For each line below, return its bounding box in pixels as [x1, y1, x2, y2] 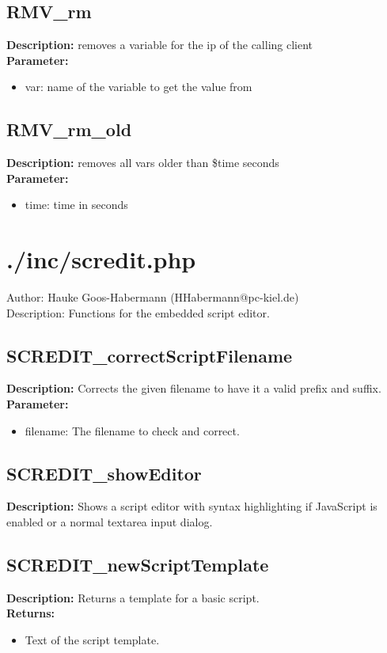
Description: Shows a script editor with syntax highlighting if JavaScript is [6, 498, 378, 514]
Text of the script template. [25, 632, 160, 648]
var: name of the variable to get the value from [25, 78, 252, 95]
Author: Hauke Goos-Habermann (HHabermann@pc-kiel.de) [6, 289, 299, 306]
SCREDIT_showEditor [6, 461, 202, 485]
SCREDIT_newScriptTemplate [6, 552, 269, 577]
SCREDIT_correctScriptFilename [6, 343, 293, 367]
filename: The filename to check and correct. [25, 422, 240, 438]
